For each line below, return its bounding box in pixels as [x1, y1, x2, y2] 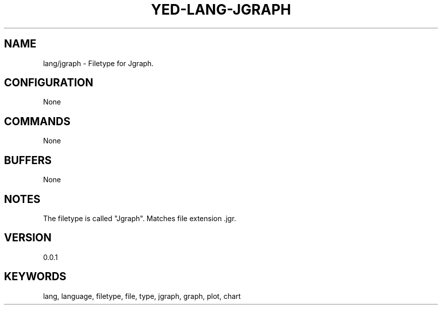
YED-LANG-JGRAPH [151, 1, 291, 18]
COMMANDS [4, 115, 71, 128]
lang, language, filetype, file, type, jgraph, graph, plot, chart [43, 291, 241, 300]
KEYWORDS [4, 270, 67, 283]
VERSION [4, 231, 52, 244]
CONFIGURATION [4, 76, 93, 89]
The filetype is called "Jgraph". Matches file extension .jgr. [43, 214, 236, 223]
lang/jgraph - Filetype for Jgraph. [43, 59, 154, 68]
